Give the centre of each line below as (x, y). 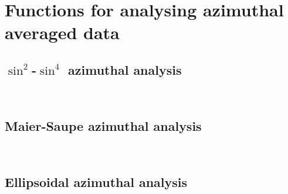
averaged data (62, 32)
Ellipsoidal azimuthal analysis (96, 181)
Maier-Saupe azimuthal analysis (103, 125)
